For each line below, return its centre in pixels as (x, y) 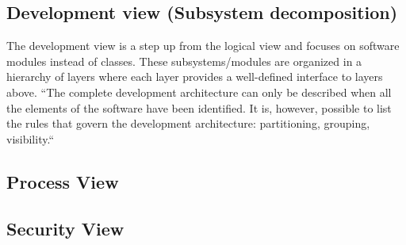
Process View (63, 181)
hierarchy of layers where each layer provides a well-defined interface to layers (195, 77)
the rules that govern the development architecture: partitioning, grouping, (188, 123)
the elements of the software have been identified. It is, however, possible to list (199, 107)
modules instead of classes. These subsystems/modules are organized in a (184, 61)
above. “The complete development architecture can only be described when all (199, 92)
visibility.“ (30, 138)
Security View (65, 228)
